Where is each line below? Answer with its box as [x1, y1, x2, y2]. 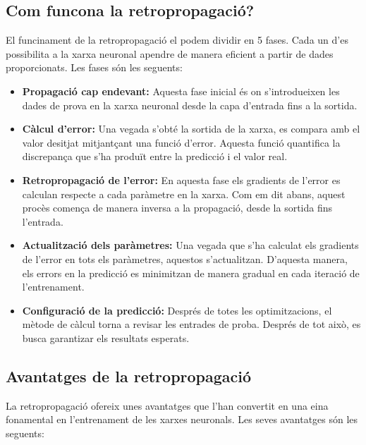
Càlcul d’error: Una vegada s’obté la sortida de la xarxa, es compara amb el [22, 121, 360, 136]
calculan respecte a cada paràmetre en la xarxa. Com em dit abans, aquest [22, 186, 346, 201]
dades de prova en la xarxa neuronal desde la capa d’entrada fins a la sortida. [22, 97, 358, 112]
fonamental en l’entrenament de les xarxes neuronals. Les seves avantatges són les [6, 412, 358, 427]
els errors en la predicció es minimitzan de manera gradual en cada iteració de [22, 265, 360, 280]
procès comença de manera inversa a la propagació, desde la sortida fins [22, 200, 333, 215]
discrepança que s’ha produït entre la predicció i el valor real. [22, 149, 288, 164]
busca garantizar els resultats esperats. [22, 330, 190, 345]
